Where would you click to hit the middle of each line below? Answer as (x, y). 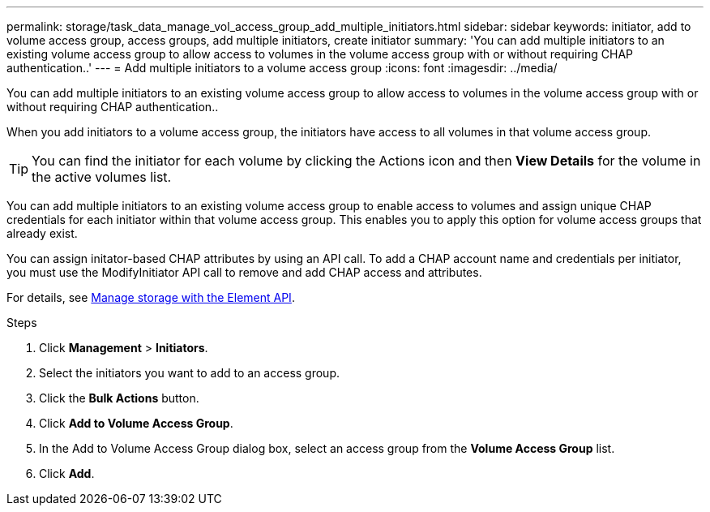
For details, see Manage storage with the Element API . (151, 297)
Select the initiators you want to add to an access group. (190, 373)
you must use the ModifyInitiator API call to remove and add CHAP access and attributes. (244, 272)
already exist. (42, 233)
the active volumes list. (102, 177)
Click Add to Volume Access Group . (136, 423)
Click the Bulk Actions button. (119, 398)
